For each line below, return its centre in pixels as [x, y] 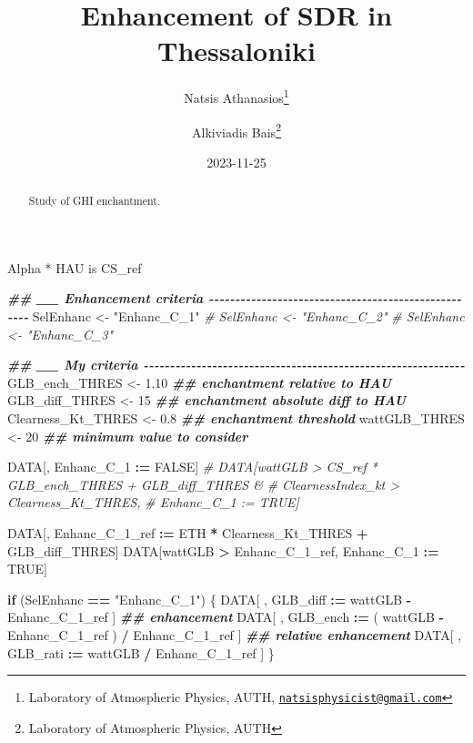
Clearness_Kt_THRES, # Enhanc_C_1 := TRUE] [153, 502]
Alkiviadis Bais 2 [236, 130]
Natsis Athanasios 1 [236, 96]
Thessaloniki [236, 51]
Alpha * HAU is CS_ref [75, 267]
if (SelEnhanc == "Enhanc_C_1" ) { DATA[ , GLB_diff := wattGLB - [210, 599]
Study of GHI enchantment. [95, 201]
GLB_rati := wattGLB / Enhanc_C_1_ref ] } [141, 652]
